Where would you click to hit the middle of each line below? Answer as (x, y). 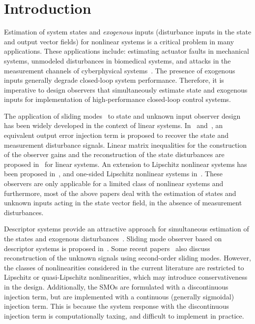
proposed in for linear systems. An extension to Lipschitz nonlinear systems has (126, 164)
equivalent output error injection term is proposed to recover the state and (116, 135)
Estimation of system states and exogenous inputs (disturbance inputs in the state (128, 32)
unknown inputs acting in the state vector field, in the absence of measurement (123, 203)
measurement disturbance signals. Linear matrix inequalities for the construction (126, 145)
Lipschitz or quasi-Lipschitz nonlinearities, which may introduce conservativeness (126, 277)
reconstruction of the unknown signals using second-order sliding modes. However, (127, 258)
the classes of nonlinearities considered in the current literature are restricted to (124, 267)
